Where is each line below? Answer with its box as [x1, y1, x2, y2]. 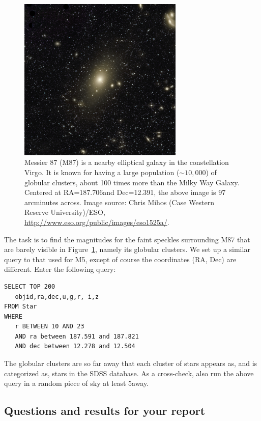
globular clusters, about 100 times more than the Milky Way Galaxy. [24, 177, 240, 187]
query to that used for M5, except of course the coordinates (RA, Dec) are [4, 254, 237, 264]
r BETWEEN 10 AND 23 [15, 323, 84, 330]
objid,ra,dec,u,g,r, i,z [15, 293, 99, 300]
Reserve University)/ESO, [24, 207, 105, 217]
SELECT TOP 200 [4, 283, 55, 290]
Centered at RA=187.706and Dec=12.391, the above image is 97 [24, 187, 226, 198]
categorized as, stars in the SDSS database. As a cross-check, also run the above [4, 368, 254, 378]
